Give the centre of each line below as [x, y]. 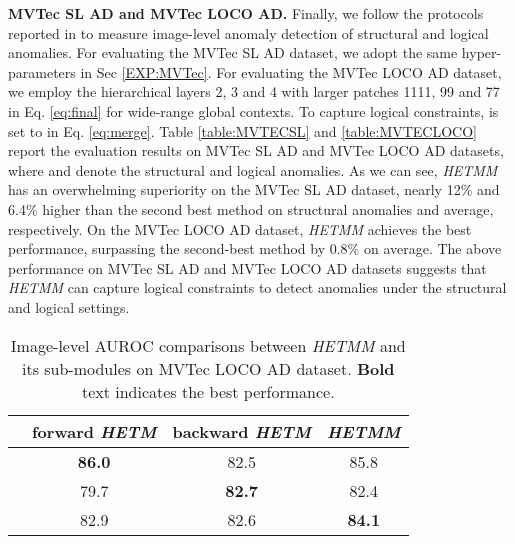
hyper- [481, 52]
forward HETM [94, 431]
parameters [42, 71]
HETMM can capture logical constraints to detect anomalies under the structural [257, 287]
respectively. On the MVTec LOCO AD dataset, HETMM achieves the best [240, 228]
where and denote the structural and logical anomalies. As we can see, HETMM [253, 169]
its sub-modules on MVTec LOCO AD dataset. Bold [208, 368]
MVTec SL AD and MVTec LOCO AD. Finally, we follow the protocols [246, 13]
